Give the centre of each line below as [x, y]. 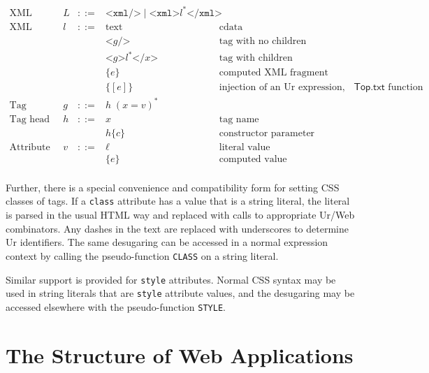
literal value [245, 147]
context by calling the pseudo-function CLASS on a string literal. [142, 255]
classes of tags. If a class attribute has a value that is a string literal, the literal [178, 201]
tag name [239, 119]
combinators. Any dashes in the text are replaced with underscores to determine [177, 228]
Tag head [30, 119]
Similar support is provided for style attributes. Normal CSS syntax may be [171, 279]
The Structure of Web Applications [180, 354]
